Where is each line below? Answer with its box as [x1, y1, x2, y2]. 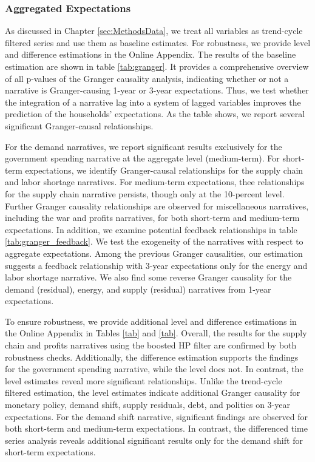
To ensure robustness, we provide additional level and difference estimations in [5, 314, 297, 327]
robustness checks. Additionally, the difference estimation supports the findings [5, 350, 299, 363]
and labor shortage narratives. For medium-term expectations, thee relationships [5, 175, 305, 188]
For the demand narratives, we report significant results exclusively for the [5, 140, 282, 152]
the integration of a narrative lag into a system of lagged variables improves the [5, 95, 301, 108]
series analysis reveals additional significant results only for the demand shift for [5, 433, 303, 446]
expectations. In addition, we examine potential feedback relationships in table [5, 223, 297, 236]
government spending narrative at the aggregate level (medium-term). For [5, 152, 280, 165]
